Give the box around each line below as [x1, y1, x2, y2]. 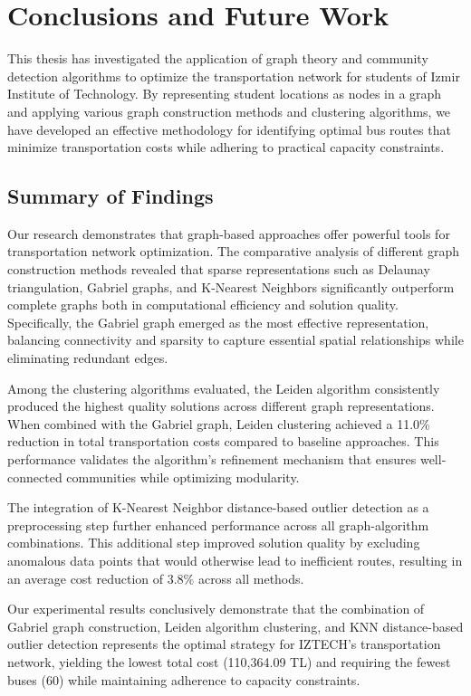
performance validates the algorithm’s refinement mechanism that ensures [7, 450, 417, 469]
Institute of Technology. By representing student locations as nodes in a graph [7, 84, 442, 103]
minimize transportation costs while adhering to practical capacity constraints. [7, 138, 445, 157]
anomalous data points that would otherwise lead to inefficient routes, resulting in [7, 550, 463, 569]
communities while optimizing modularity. [66, 467, 300, 486]
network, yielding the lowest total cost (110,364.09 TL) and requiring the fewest [7, 652, 451, 671]
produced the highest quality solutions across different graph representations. [7, 396, 435, 415]
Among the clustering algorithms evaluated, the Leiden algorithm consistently [7, 378, 440, 397]
